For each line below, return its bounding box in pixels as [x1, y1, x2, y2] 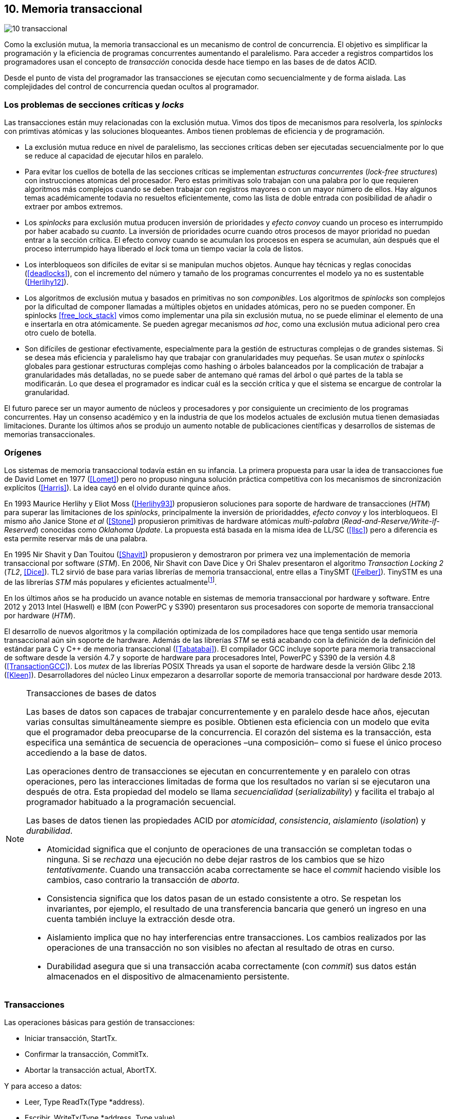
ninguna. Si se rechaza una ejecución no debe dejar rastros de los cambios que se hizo [47, 854, 385, 865]
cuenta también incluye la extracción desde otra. [47, 913, 235, 924]
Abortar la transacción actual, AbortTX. [25, 1066, 157, 1075]
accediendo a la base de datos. [26, 747, 147, 758]
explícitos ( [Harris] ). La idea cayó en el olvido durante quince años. [4, 483, 231, 492]
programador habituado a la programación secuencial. [26, 796, 236, 807]
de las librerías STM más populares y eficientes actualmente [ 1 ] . [4, 576, 217, 586]
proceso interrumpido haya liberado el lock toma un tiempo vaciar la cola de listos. [25, 244, 304, 253]
